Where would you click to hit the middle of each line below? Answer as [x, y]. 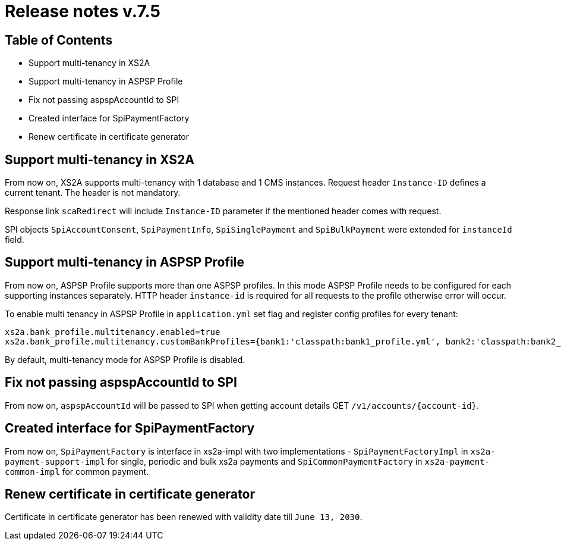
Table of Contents [59, 40]
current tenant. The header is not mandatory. [93, 193]
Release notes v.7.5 [83, 11]
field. [15, 240]
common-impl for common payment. [77, 471]
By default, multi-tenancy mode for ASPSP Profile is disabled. [125, 359]
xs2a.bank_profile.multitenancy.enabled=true [113, 332]
